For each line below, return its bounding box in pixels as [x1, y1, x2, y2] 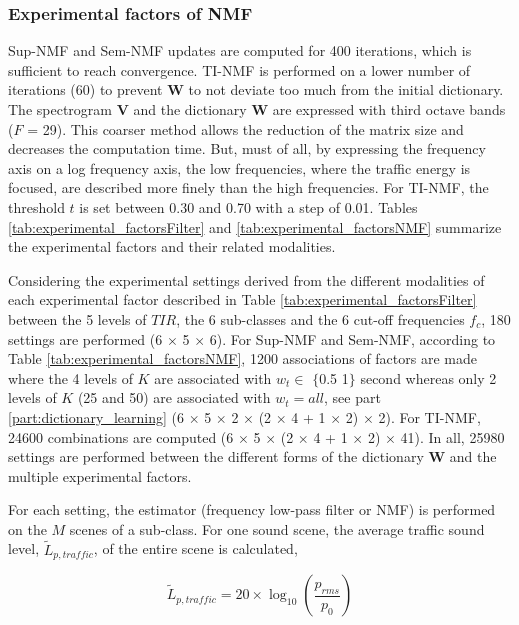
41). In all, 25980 [400, 426, 505, 447]
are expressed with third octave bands [272, 99, 506, 119]
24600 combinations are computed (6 [8, 426, 234, 447]
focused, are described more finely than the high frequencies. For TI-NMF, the [8, 177, 489, 198]
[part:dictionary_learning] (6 [8, 406, 184, 427]
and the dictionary [133, 99, 247, 119]
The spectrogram [8, 99, 112, 119]
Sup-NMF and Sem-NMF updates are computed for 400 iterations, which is [8, 40, 472, 61]
